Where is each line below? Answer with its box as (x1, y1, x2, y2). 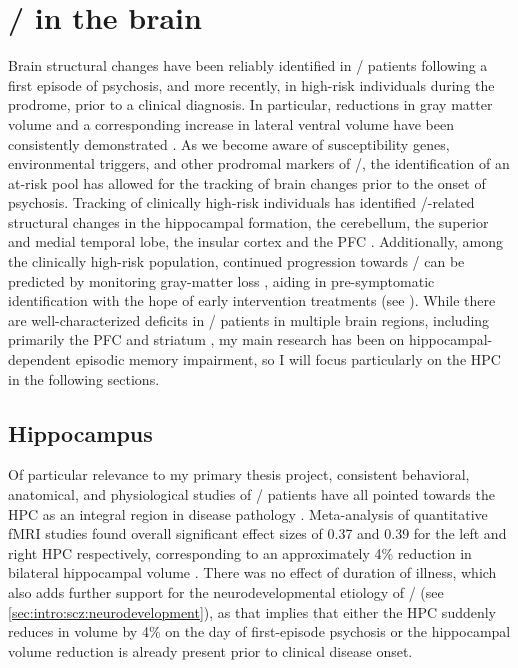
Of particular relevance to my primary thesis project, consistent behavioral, (8, 464, 470, 485)
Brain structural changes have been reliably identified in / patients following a (8, 55, 488, 76)
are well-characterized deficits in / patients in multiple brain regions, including (8, 309, 490, 330)
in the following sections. (8, 368, 160, 389)
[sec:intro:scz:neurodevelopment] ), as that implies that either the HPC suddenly (8, 601, 497, 622)
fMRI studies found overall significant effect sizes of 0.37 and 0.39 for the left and (8, 523, 507, 544)
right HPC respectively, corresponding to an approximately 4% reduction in (8, 542, 472, 563)
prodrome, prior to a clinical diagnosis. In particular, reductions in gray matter (8, 94, 493, 115)
